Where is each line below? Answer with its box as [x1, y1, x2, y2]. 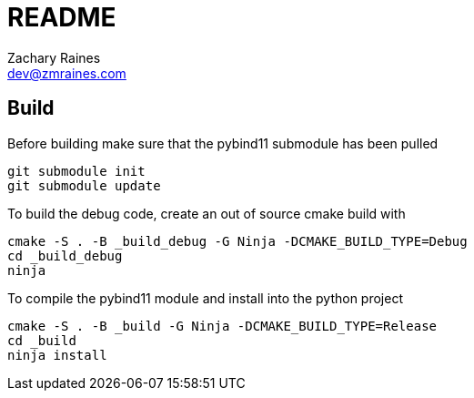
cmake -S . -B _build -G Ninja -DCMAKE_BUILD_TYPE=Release [7, 318, 438, 333]
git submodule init [7, 163, 146, 179]
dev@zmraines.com [7, 65, 126, 81]
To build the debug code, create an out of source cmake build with [7, 205, 406, 221]
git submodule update [7, 178, 161, 193]
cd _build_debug [7, 248, 123, 263]
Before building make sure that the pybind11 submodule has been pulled [7, 135, 439, 151]
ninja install [7, 347, 107, 362]
